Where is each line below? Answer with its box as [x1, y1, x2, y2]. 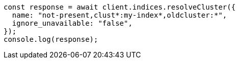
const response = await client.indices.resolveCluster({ [4, 3, 236, 11]
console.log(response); [4, 35, 98, 43]
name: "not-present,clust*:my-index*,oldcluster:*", [12, 11, 227, 19]
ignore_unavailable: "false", [12, 19, 132, 27]
